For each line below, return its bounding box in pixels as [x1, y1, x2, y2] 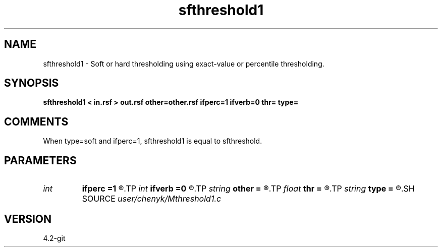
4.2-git [43, 233, 66, 242]
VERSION [4, 212, 52, 225]
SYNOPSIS [4, 77, 59, 90]
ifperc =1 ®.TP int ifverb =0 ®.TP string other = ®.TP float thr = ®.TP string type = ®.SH [82, 183, 415, 194]
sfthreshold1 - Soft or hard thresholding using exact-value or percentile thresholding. [43, 59, 324, 68]
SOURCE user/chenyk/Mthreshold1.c [82, 194, 222, 204]
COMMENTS [4, 115, 69, 128]
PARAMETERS [4, 154, 77, 167]
